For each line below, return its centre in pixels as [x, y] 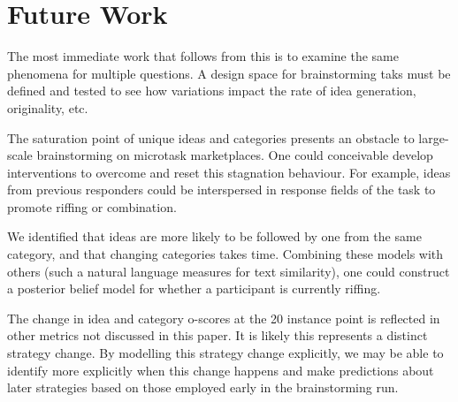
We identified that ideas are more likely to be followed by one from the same [214, 236]
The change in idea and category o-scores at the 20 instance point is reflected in [224, 318]
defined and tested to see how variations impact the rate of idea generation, [212, 91]
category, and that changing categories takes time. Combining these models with [225, 254]
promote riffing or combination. [92, 206]
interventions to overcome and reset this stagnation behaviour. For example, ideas [229, 172]
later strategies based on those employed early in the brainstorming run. [203, 387]
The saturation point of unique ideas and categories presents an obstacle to [211, 137]
